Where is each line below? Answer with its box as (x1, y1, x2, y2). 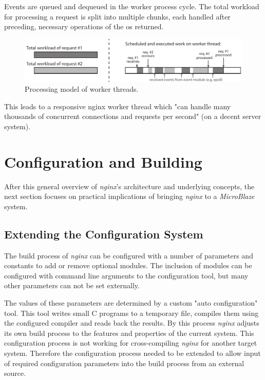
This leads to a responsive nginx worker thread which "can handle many (4, 101, 231, 111)
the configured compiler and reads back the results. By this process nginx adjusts (4, 317, 259, 328)
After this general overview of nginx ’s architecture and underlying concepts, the (4, 181, 255, 191)
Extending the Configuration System (4, 226, 203, 242)
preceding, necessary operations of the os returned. (4, 21, 164, 32)
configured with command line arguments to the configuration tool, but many (4, 270, 249, 281)
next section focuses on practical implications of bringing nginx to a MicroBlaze (4, 191, 255, 202)
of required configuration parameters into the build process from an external (4, 357, 244, 368)
